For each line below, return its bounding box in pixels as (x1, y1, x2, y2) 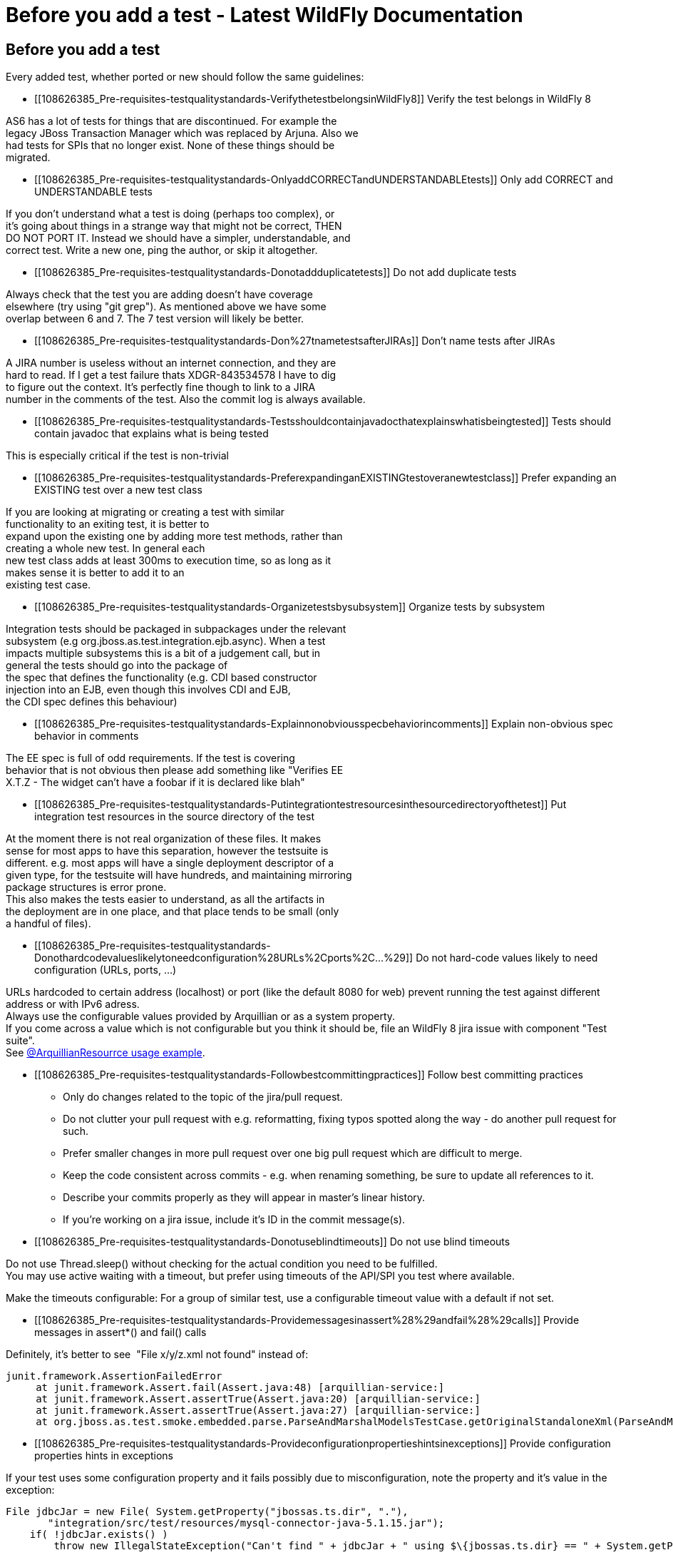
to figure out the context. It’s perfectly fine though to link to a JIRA (6, 381, 316, 394)
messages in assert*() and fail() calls (34, 1326, 207, 1339)
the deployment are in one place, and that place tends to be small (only (6, 905, 339, 918)
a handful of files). (6, 917, 91, 930)
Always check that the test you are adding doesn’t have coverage (6, 288, 313, 301)
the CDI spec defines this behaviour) (6, 695, 178, 708)
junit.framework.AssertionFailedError (6, 1370, 222, 1382)
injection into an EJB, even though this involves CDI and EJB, (6, 683, 291, 696)
